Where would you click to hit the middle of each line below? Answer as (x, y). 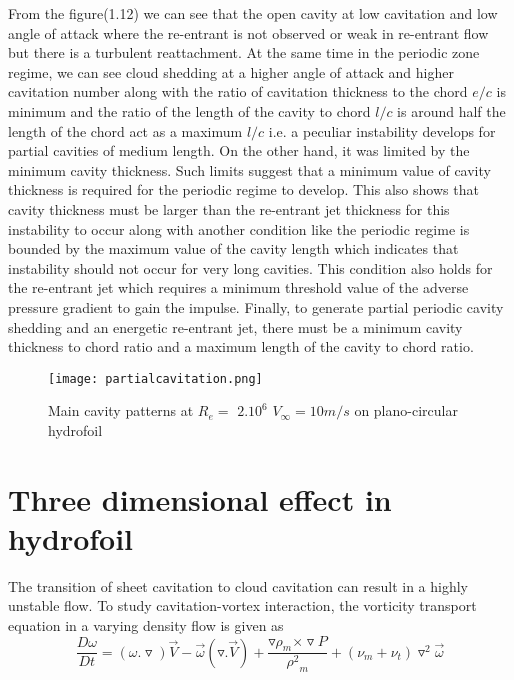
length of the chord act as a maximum (125, 130)
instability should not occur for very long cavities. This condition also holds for (250, 267)
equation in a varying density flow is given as (146, 625)
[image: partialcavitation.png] (155, 378)
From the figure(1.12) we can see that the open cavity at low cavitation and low (253, 13)
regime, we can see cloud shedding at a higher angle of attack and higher (231, 71)
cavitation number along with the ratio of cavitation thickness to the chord (238, 91)
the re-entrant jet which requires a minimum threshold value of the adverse (238, 287)
